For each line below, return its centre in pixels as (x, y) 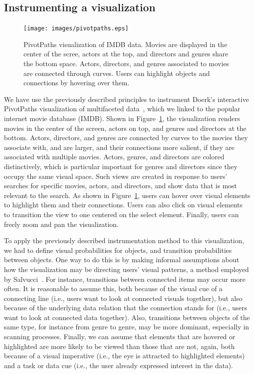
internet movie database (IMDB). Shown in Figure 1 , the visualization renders (122, 118)
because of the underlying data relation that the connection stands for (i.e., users (126, 308)
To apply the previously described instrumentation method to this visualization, (124, 240)
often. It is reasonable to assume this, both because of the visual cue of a (113, 288)
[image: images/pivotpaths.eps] (76, 29)
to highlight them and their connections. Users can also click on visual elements (123, 205)
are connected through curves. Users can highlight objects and (117, 73)
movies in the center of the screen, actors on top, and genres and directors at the (125, 128)
